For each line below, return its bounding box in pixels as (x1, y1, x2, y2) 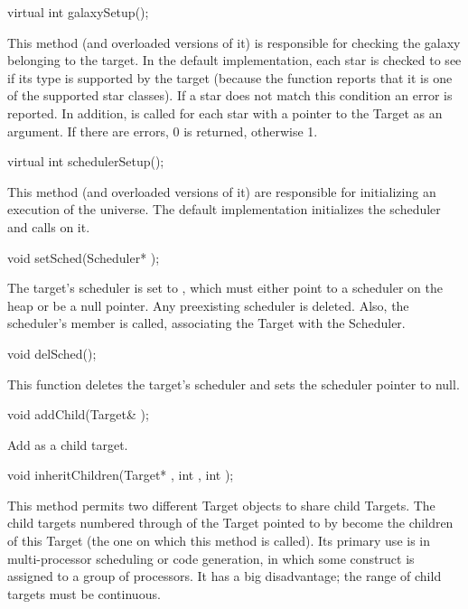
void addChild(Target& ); (7, 405, 149, 424)
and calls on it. (7, 217, 90, 236)
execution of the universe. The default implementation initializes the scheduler (7, 200, 441, 219)
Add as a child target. (7, 435, 128, 454)
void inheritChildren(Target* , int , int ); (7, 465, 234, 484)
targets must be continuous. (7, 584, 161, 603)
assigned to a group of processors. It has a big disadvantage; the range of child (7, 567, 442, 586)
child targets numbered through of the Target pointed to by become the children (7, 513, 454, 532)
